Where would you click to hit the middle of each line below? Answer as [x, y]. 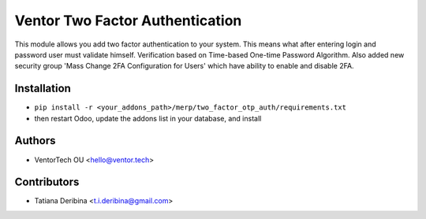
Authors [35, 141]
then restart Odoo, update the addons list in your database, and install [148, 118]
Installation [43, 89]
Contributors [47, 182]
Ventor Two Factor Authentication [128, 20]
